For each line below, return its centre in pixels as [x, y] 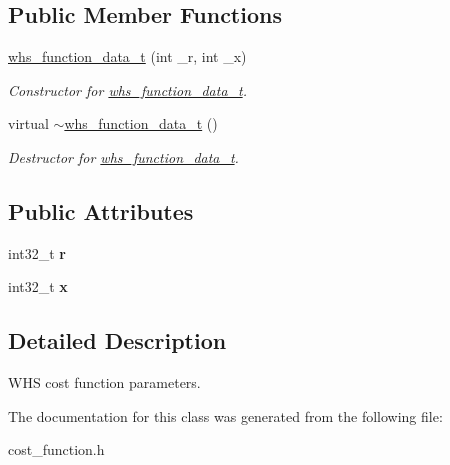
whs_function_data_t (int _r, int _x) [127, 56]
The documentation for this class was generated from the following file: [225, 415]
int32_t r [37, 252]
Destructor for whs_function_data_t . [123, 156]
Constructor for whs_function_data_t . [127, 89]
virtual [28, 123]
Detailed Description [117, 340]
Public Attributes [101, 210]
